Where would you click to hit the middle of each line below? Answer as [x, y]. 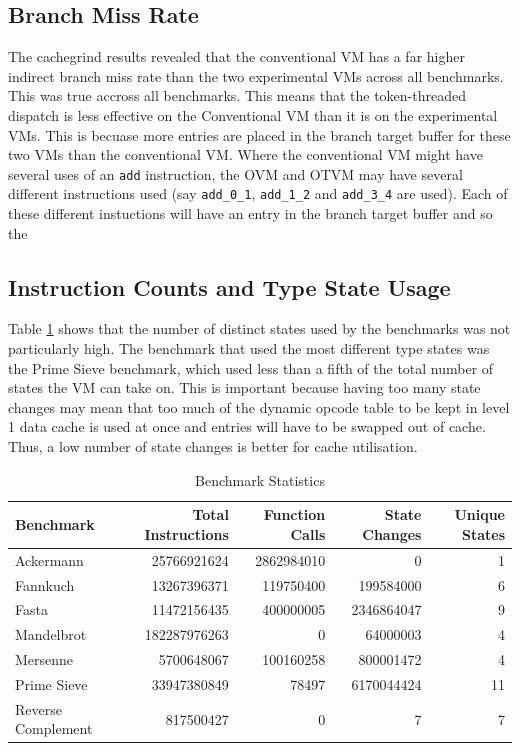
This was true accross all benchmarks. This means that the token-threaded [237, 95]
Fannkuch [45, 584]
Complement [54, 728]
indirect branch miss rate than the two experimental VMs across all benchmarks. [256, 75]
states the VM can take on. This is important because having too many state [244, 387]
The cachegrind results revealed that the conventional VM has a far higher [236, 56]
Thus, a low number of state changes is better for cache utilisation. [213, 446]
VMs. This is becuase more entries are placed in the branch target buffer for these [259, 134]
